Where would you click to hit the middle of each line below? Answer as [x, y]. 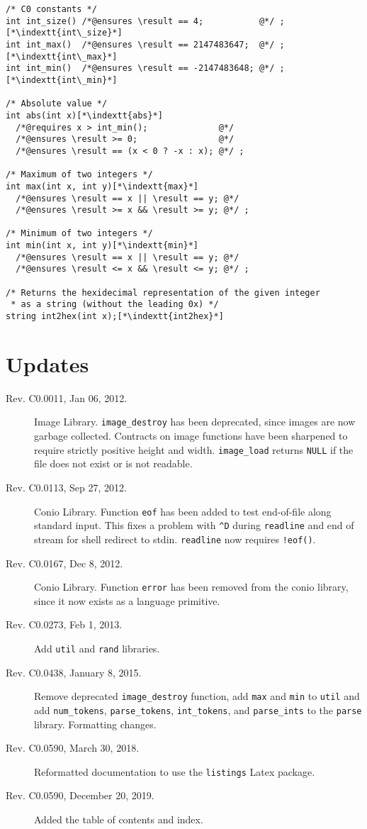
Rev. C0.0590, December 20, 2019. [80, 795]
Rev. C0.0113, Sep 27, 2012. [66, 487]
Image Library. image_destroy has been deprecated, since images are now [195, 422]
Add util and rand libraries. [97, 648]
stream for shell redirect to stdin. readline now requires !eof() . [175, 539]
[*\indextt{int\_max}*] [62, 56]
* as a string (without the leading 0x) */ [115, 305]
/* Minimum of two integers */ [79, 234]
